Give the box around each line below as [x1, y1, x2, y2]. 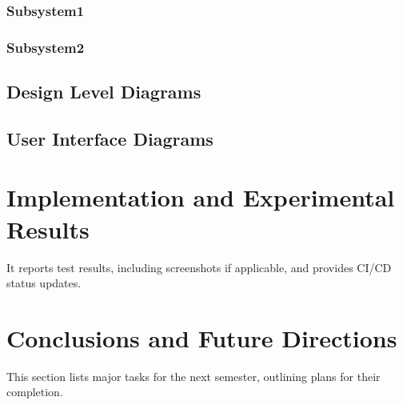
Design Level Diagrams [6, 79, 201, 104]
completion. [6, 383, 63, 400]
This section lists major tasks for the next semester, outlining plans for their [6, 367, 381, 384]
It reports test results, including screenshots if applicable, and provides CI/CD [6, 259, 392, 275]
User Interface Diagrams [6, 126, 213, 150]
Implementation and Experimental [6, 181, 395, 214]
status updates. [6, 275, 82, 291]
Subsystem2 [6, 37, 85, 57]
